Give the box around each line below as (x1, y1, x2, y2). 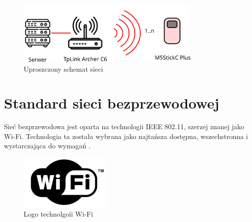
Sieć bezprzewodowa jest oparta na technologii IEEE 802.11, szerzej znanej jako (4, 121, 245, 131)
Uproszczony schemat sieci (24, 64, 103, 74)
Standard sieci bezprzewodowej (4, 93, 220, 113)
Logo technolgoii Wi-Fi (24, 208, 93, 219)
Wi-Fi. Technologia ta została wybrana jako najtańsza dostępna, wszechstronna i (4, 131, 248, 141)
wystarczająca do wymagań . (4, 140, 91, 151)
